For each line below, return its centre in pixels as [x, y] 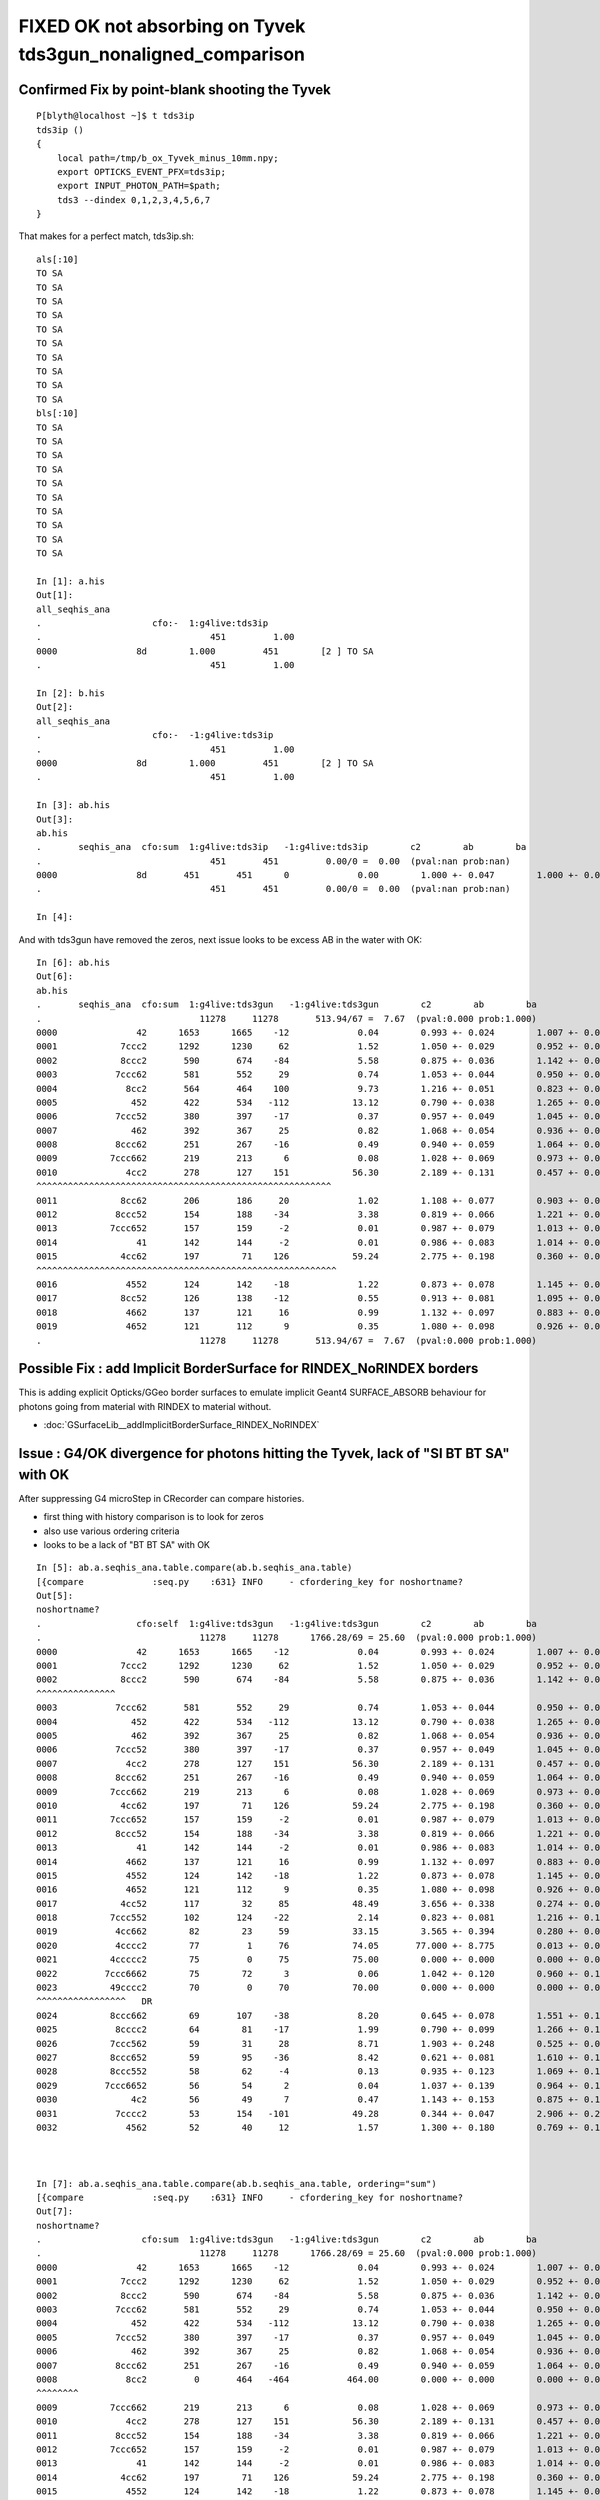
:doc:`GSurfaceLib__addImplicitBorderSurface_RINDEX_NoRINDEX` [181, 1425]
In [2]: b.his [70, 693]
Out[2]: [55, 707]
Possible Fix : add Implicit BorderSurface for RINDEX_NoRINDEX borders [248, 1368]
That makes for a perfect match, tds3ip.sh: [106, 236]
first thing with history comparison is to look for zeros [153, 1517]
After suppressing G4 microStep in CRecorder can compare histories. [161, 1498]
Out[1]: [55, 595]
